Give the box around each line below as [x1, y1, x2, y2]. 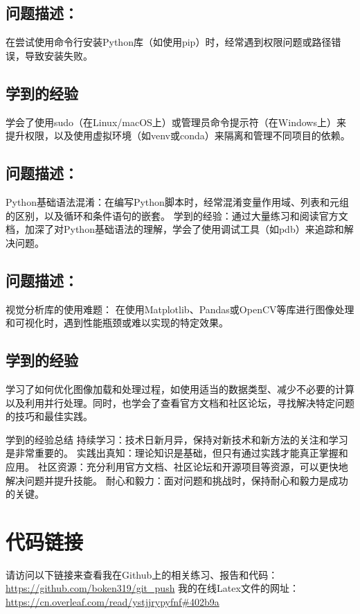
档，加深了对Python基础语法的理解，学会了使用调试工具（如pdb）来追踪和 [6, 222, 344, 236]
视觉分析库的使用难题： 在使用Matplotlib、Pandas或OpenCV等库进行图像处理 [6, 301, 354, 316]
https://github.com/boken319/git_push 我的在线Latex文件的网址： [6, 581, 299, 595]
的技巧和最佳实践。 [6, 409, 93, 423]
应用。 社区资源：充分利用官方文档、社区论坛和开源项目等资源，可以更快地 [6, 459, 348, 473]
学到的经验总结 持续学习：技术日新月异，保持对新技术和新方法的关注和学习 [6, 432, 348, 446]
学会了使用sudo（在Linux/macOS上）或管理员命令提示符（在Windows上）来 [6, 114, 346, 129]
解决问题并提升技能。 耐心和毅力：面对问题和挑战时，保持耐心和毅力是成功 [6, 473, 348, 487]
